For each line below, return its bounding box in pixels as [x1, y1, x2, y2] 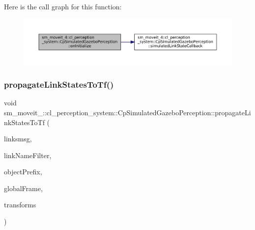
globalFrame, [4, 183, 43, 193]
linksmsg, [4, 133, 32, 144]
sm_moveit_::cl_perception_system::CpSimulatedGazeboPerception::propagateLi [4, 107, 251, 117]
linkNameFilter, [4, 150, 52, 160]
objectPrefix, [4, 166, 42, 177]
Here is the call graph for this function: [4, 1, 122, 11]
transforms [4, 199, 36, 210]
